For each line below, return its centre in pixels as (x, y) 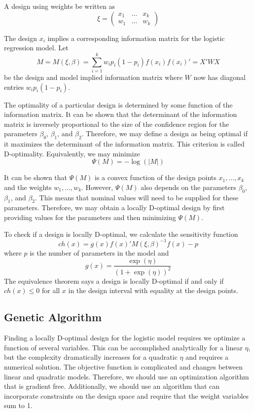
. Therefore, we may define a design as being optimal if (164, 133)
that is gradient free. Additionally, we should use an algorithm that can (112, 386)
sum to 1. (18, 405)
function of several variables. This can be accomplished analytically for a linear (123, 347)
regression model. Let (36, 48)
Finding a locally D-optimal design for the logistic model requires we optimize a (125, 338)
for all (51, 290)
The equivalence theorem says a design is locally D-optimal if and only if (114, 281)
